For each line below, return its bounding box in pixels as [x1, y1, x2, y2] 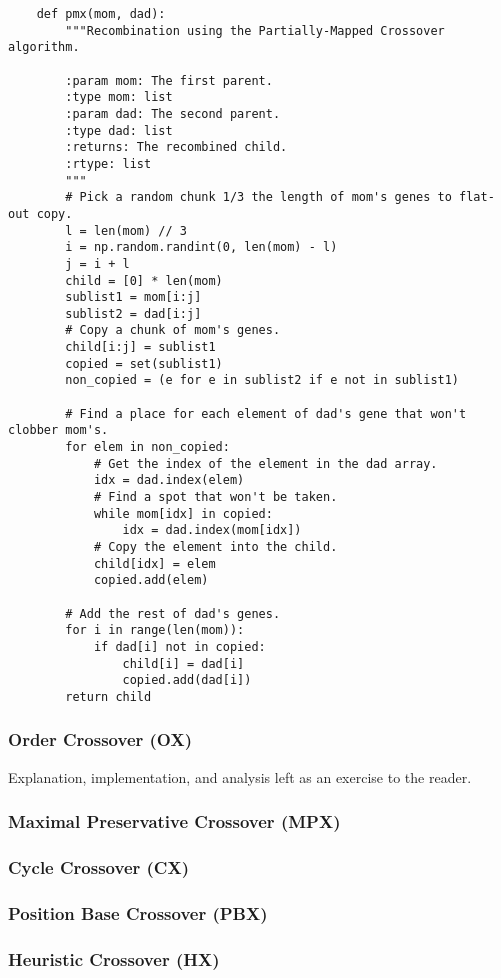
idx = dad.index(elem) [93, 473, 245, 488]
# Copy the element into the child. [93, 540, 338, 554]
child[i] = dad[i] [122, 656, 245, 671]
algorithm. [8, 40, 80, 55]
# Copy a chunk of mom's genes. [65, 323, 281, 338]
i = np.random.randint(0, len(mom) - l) [65, 240, 338, 255]
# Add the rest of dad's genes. [65, 606, 281, 621]
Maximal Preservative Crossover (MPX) [8, 809, 341, 834]
